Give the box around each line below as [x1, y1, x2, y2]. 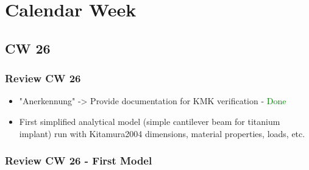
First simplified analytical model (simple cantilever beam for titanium [19, 115, 280, 127]
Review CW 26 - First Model [5, 153, 152, 168]
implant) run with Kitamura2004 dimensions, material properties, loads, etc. [19, 127, 305, 140]
